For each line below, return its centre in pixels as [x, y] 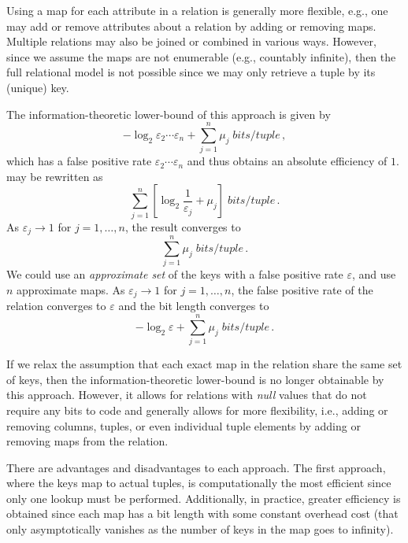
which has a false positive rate [79, 161]
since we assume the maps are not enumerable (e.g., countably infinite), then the [201, 56]
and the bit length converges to [194, 306]
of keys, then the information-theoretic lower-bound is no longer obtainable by [195, 379]
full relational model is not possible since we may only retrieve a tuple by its [191, 72]
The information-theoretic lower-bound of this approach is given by [169, 114]
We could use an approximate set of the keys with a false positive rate [175, 274]
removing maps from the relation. [87, 441]
